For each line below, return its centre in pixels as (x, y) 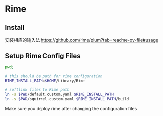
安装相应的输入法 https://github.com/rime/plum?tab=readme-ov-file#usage (81, 40)
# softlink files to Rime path (37, 90)
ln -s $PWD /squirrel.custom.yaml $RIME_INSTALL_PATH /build (67, 99)
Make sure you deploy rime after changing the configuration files (71, 109)
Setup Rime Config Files (43, 56)
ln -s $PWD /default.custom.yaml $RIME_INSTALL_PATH (59, 94)
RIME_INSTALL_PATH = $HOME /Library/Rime (45, 81)
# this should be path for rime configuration (54, 76)
